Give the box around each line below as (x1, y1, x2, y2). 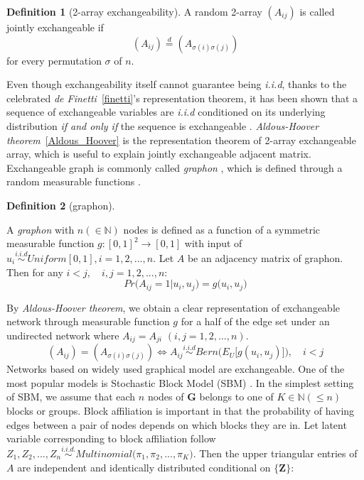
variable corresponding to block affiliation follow (6, 431, 216, 446)
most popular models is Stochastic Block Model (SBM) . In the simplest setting (6, 375, 354, 390)
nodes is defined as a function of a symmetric (123, 222, 321, 236)
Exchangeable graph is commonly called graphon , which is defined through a (6, 160, 343, 175)
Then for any (6, 264, 63, 279)
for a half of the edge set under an (181, 314, 330, 329)
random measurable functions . (6, 174, 141, 189)
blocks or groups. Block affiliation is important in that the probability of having (6, 403, 355, 418)
